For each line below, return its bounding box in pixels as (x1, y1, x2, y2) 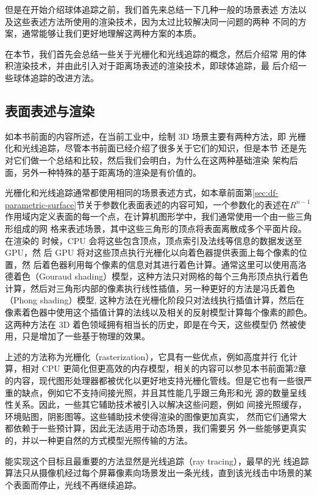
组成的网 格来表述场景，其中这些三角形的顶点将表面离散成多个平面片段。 (13, 222, 307, 234)
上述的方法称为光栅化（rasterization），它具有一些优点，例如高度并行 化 (5, 350, 290, 363)
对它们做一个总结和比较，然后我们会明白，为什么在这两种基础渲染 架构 (5, 153, 290, 166)
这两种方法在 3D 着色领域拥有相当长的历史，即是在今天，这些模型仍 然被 (5, 317, 297, 330)
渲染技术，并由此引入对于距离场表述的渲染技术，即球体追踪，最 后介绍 (13, 59, 298, 72)
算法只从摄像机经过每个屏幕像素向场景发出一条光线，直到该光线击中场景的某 (5, 466, 312, 479)
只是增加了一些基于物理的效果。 (21, 330, 150, 342)
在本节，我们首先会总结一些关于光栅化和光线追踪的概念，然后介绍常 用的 (5, 47, 298, 60)
